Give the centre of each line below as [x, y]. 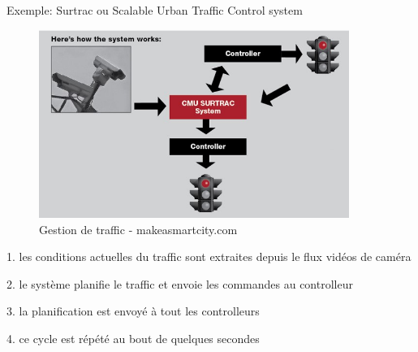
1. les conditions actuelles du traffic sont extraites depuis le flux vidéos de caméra [209, 256]
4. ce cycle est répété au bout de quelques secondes [133, 338]
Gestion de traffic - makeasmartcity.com [138, 229]
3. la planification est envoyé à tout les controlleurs [133, 311]
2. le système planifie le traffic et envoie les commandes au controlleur [180, 283]
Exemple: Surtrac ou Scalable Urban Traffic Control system [155, 10]
